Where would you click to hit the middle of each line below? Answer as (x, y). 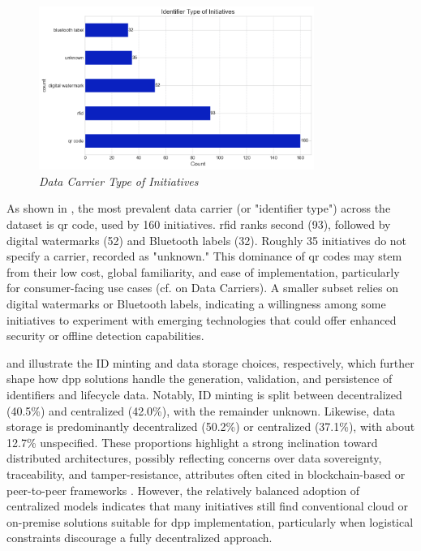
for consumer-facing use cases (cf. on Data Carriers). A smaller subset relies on (202, 288)
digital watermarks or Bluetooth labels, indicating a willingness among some (196, 304)
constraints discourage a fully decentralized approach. (140, 538)
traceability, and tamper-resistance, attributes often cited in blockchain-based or (206, 474)
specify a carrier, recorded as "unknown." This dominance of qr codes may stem (204, 256)
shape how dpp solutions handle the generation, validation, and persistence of (200, 379)
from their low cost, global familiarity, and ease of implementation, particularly (203, 271)
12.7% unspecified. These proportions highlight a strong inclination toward (192, 442)
